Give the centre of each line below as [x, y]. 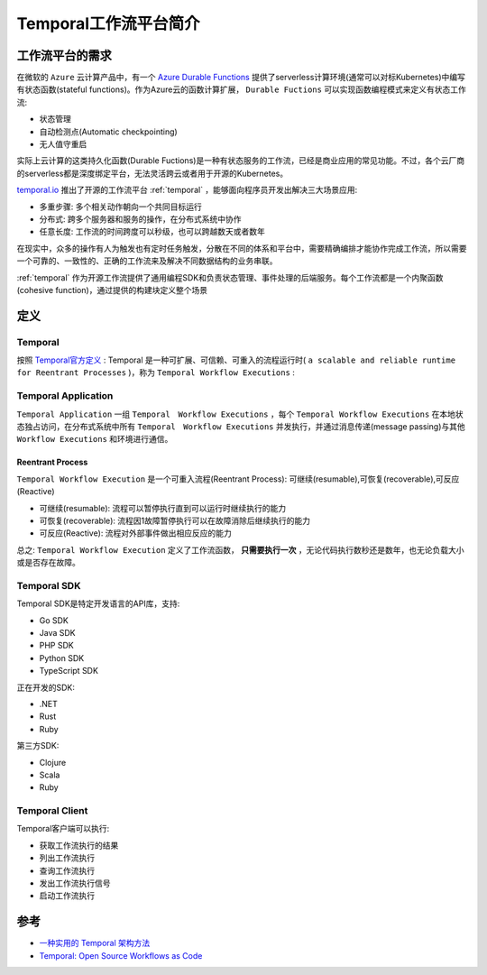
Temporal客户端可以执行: [63, 829]
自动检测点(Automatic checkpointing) [108, 132]
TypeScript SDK [69, 671]
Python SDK [62, 658]
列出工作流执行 [67, 858]
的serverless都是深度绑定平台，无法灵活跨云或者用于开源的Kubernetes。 [152, 173]
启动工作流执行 [67, 896]
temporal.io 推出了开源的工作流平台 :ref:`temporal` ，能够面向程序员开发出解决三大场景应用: [187, 190]
